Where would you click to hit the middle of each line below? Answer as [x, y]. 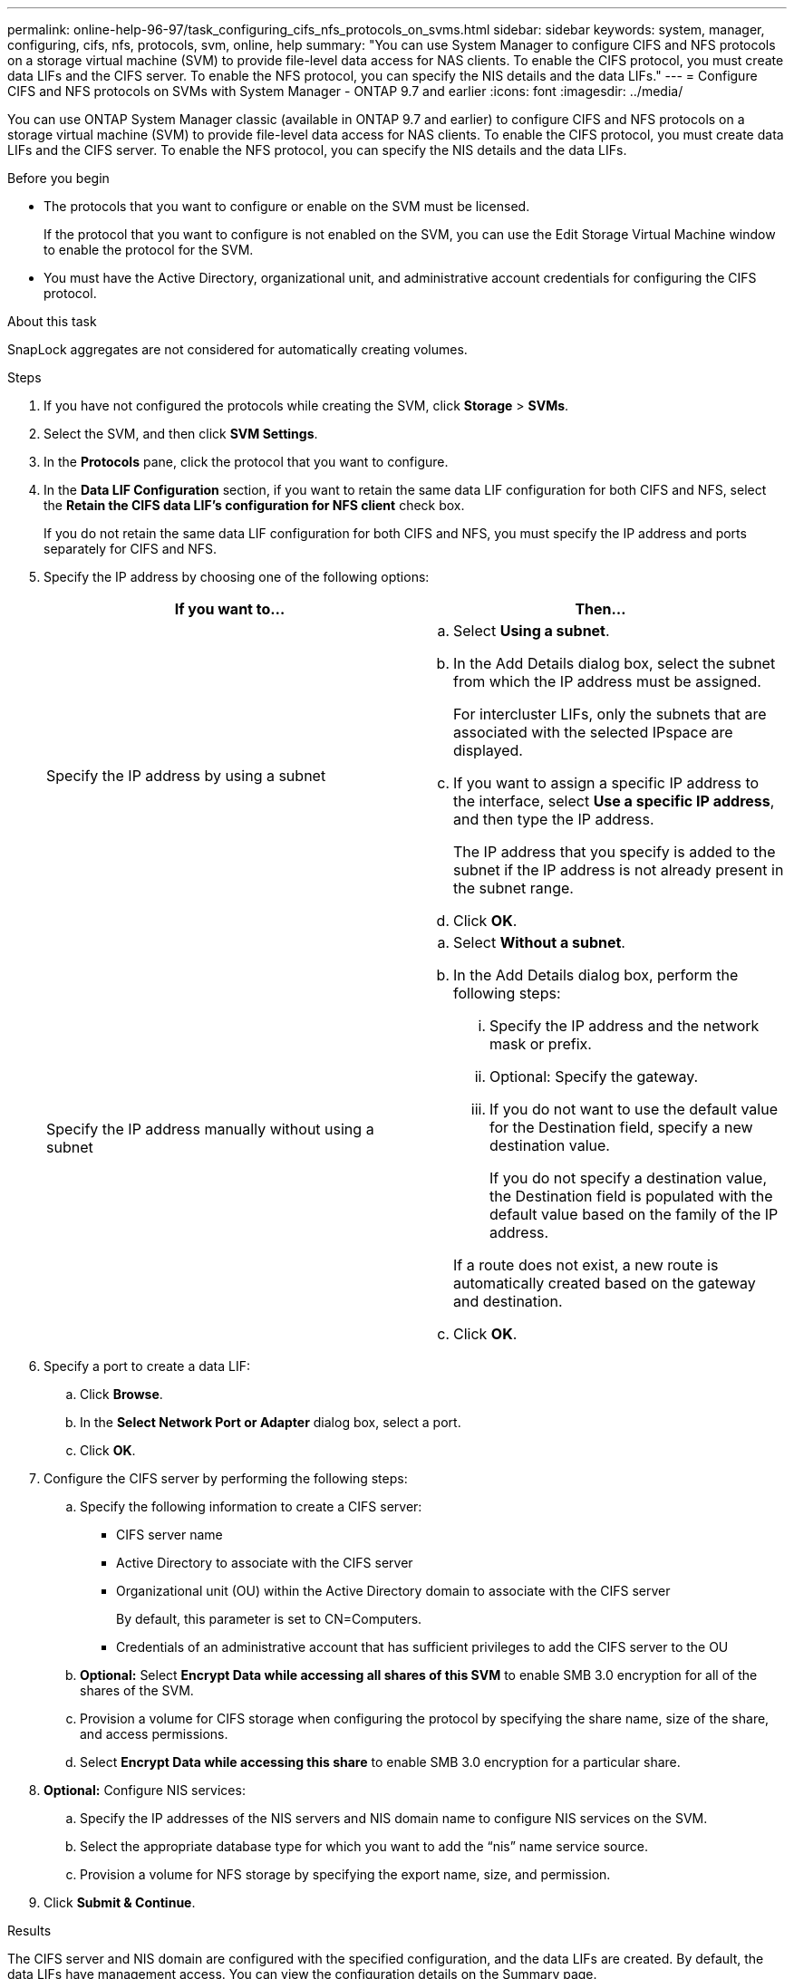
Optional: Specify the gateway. [594, 1076]
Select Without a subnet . [539, 942]
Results [29, 1931]
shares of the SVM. [137, 1690]
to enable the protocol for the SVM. [149, 250]
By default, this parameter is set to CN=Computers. [269, 1619]
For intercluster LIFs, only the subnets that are [610, 714]
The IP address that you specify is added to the [615, 852]
